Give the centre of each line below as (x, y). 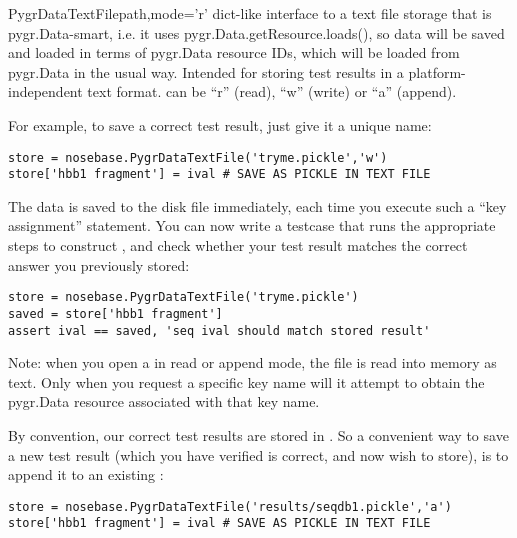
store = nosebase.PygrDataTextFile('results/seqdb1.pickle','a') (230, 506)
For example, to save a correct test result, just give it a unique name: (220, 124)
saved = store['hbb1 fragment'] (115, 313)
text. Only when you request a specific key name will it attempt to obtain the (246, 381)
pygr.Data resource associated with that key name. (164, 401)
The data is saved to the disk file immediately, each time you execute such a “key (257, 205)
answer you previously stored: (99, 264)
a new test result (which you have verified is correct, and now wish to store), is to (258, 454)
